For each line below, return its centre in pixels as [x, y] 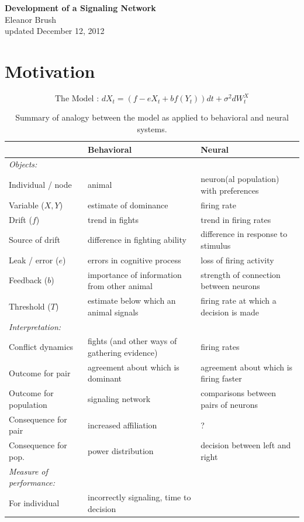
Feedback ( [28, 280]
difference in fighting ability [137, 240]
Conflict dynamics [41, 347]
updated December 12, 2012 [55, 31]
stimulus [216, 245]
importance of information [135, 274]
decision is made [230, 312]
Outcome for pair [40, 372]
